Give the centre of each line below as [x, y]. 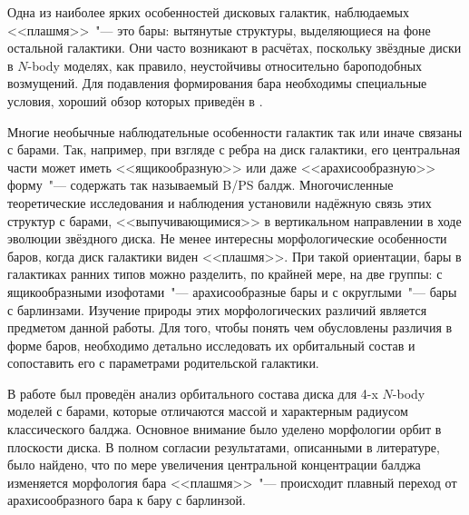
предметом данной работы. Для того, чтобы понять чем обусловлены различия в [230, 327]
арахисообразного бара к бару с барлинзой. [127, 500]
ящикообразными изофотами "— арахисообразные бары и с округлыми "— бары [232, 291]
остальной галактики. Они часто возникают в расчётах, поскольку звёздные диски [234, 48]
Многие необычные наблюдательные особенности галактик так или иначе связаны [235, 131]
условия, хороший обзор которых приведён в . [135, 100]
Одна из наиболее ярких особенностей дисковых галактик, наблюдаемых [208, 12]
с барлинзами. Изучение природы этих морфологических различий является [217, 309]
